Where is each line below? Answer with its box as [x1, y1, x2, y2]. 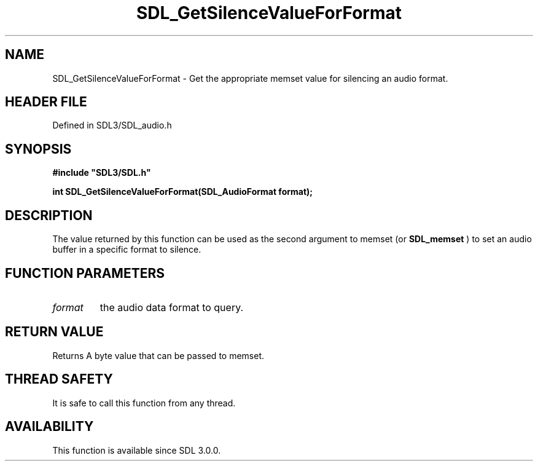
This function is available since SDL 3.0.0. [52, 444, 221, 456]
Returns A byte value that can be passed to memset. [52, 350, 265, 361]
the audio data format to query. [99, 301, 244, 314]
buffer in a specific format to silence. [52, 244, 201, 255]
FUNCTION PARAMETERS [5, 265, 165, 281]
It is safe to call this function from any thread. [52, 397, 236, 408]
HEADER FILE [5, 94, 87, 110]
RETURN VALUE [5, 324, 104, 340]
